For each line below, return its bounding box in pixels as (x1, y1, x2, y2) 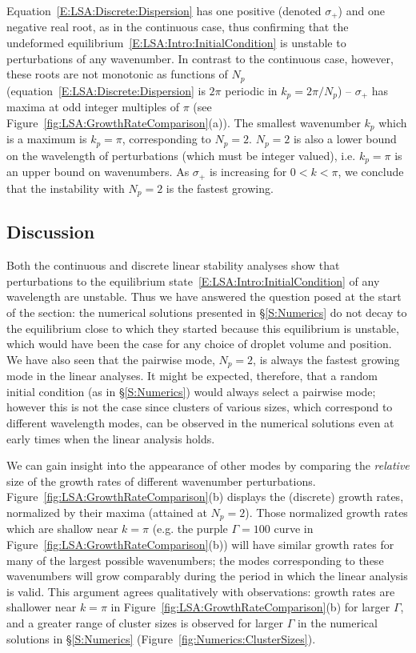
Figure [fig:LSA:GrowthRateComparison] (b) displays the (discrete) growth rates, (6, 488, 404, 505)
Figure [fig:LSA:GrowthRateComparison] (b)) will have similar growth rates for (6, 536, 394, 553)
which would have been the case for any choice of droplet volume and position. (6, 335, 392, 352)
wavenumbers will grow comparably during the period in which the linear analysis (6, 567, 408, 584)
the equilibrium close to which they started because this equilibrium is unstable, (6, 319, 399, 336)
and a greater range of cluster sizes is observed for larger (6, 614, 283, 631)
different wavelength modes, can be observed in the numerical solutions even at (6, 415, 394, 431)
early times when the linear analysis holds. (6, 430, 215, 447)
